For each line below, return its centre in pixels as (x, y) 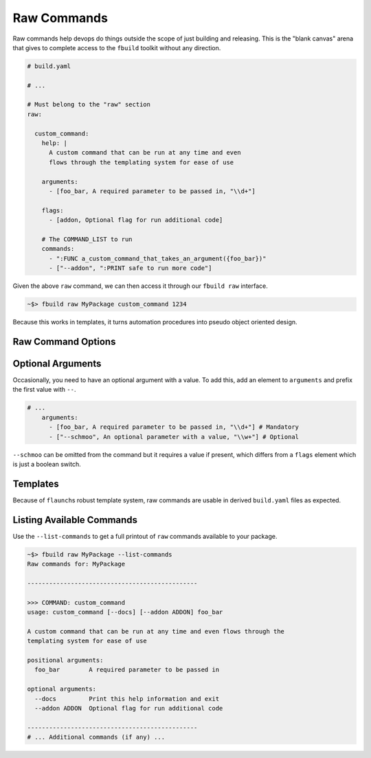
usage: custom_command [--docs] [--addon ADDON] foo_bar (125, 612)
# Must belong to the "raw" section (89, 104)
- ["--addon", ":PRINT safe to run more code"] (131, 268)
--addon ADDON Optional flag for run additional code (129, 708)
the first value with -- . (44, 390)
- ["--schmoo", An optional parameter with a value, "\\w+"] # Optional (174, 437)
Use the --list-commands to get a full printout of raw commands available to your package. (145, 536)
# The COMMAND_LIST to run (87, 239)
